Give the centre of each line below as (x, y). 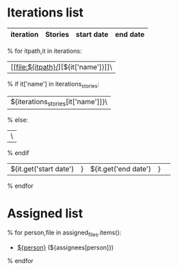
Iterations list (46, 13)
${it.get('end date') (121, 169)
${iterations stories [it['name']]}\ (59, 102)
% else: (18, 120)
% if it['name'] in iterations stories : (53, 85)
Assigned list (45, 213)
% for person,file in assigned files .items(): (64, 233)
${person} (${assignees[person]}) (65, 247)
